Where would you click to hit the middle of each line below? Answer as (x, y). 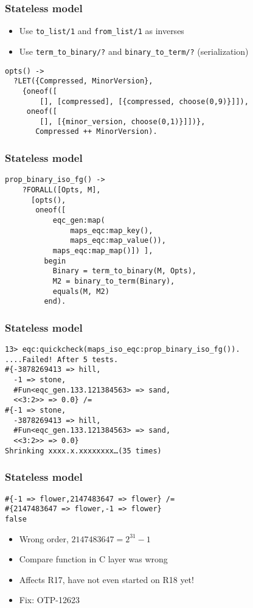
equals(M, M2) (81, 291)
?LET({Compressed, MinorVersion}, (83, 81)
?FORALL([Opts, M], (61, 190)
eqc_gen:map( (79, 220)
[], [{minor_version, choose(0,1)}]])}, (123, 121)
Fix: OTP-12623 (49, 600)
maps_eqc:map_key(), (112, 230)
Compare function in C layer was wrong (93, 559)
